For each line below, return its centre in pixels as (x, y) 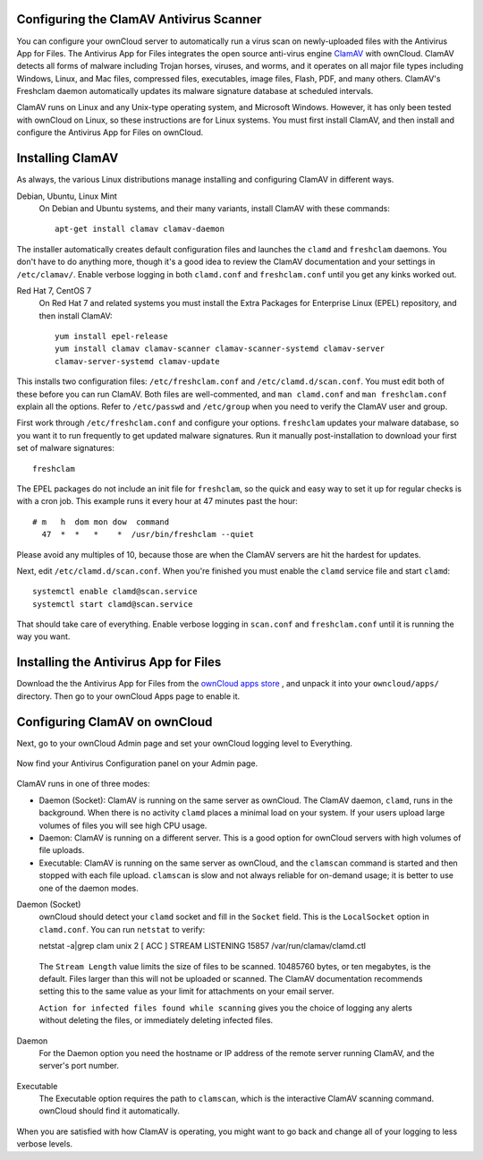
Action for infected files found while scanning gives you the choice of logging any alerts (226, 1008)
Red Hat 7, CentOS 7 (54, 290)
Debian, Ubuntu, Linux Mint (67, 196)
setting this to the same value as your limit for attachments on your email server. (186, 991)
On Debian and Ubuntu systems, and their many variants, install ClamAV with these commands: (215, 208)
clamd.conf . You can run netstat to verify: (122, 929)
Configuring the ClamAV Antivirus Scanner (139, 19)
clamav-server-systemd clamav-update (138, 361)
